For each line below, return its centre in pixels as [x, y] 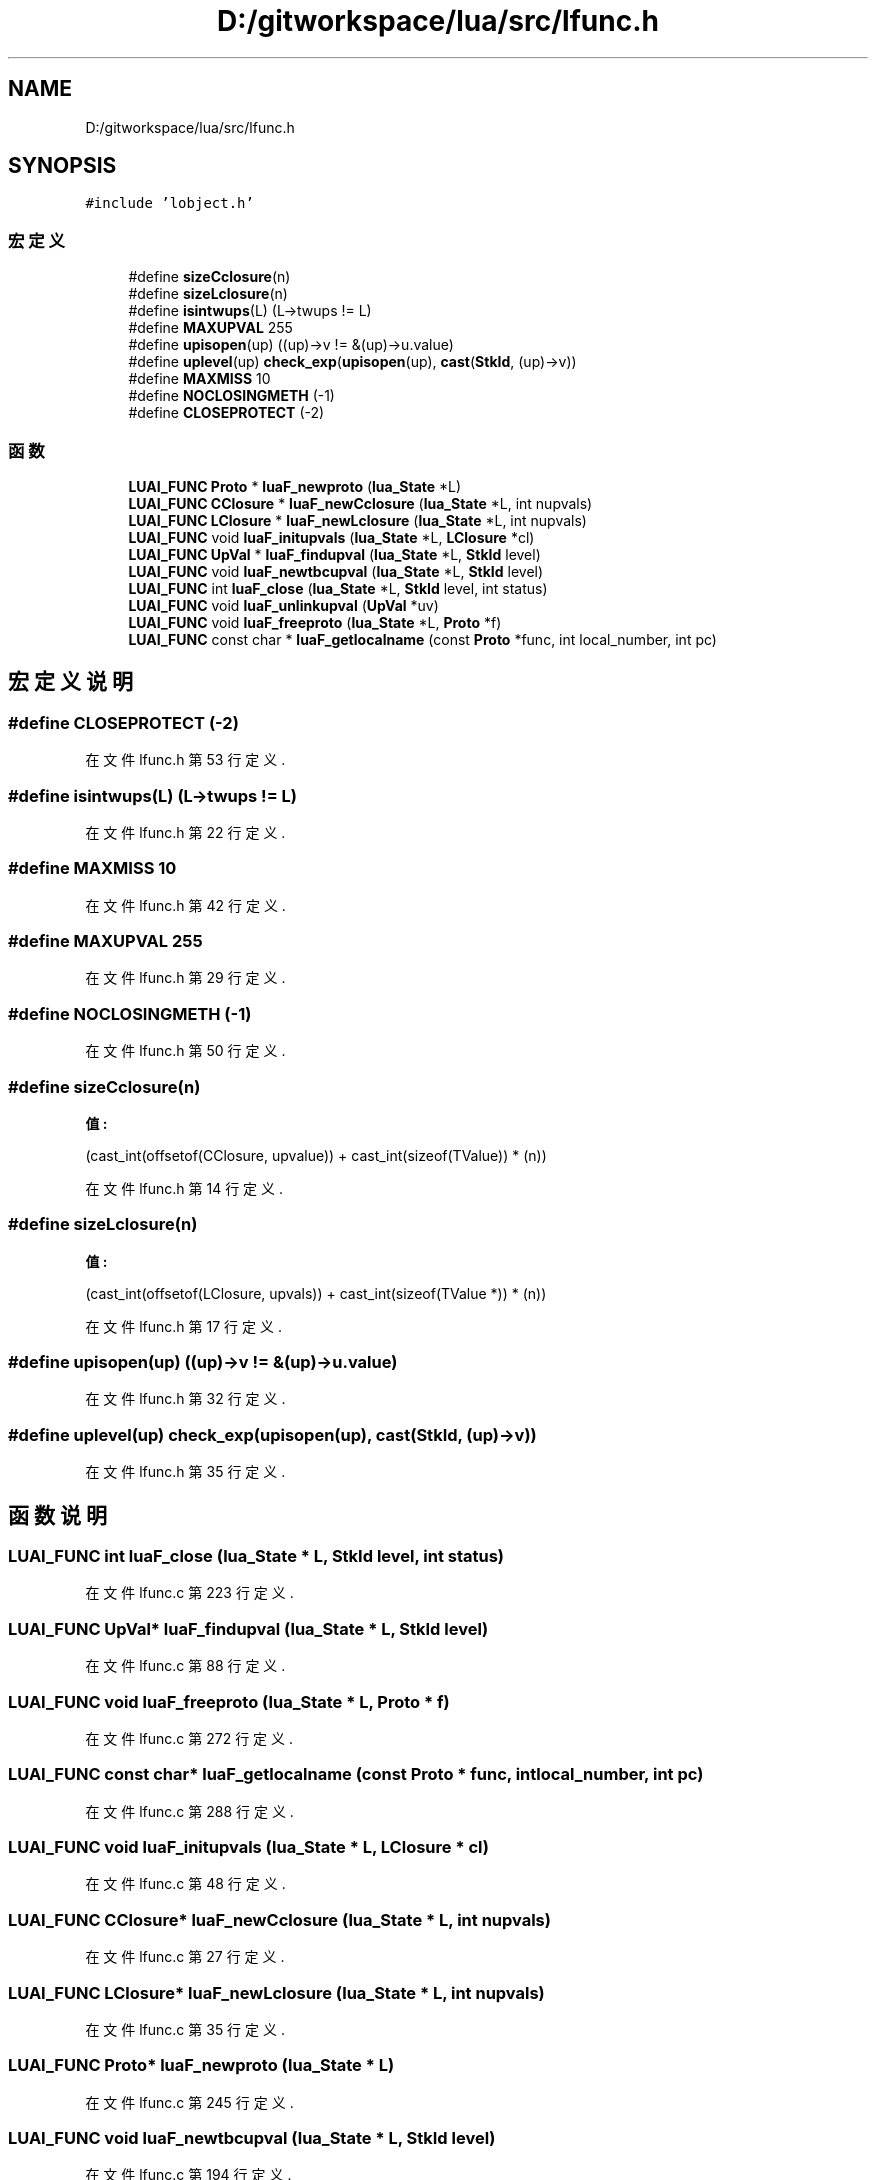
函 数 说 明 [57, 1515]
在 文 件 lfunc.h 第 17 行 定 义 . [183, 1326]
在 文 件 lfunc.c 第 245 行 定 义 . [189, 2102]
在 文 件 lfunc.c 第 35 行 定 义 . [185, 2029]
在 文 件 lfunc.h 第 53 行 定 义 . [185, 760]
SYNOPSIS [62, 166]
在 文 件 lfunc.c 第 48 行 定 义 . [185, 1884]
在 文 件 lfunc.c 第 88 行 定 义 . [185, 1666]
